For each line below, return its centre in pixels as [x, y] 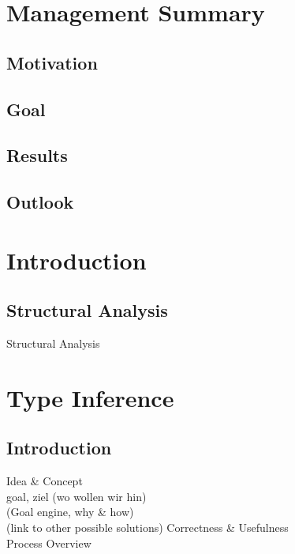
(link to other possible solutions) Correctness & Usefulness [147, 528]
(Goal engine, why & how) [70, 512]
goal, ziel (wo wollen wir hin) [77, 496]
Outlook [40, 202]
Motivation [52, 62]
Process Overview [49, 543]
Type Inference [90, 397]
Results [37, 155]
